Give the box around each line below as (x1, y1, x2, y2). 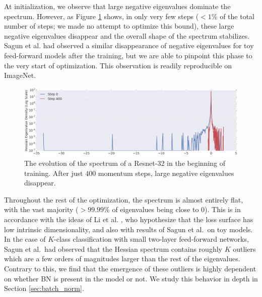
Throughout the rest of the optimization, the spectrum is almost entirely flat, (4, 194, 243, 205)
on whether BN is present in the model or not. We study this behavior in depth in (4, 273, 258, 283)
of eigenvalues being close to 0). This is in (112, 204, 241, 215)
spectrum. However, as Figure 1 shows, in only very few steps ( (4, 11, 199, 21)
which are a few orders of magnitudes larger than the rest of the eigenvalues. (4, 253, 240, 264)
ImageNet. (4, 70, 36, 80)
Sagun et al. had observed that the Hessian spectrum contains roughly (4, 243, 222, 254)
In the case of (4, 234, 46, 244)
